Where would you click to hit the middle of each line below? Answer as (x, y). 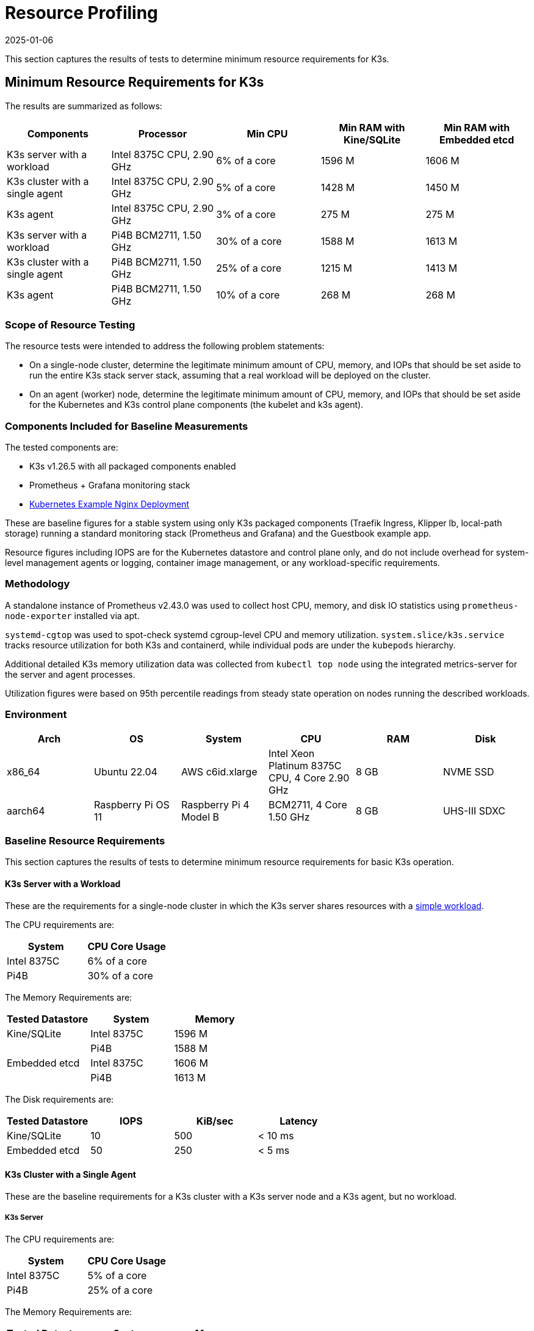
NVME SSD (468, 771)
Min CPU (267, 133)
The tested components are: (62, 448)
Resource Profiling (81, 13)
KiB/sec (215, 1121)
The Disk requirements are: (60, 1099)
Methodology (38, 584)
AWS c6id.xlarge (219, 771)
